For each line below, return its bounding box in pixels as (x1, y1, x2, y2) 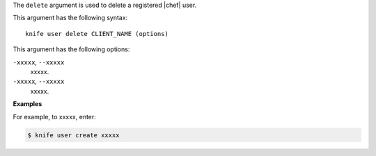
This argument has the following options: (13, 45, 130, 53)
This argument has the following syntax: (13, 14, 128, 22)
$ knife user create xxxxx (27, 131, 120, 139)
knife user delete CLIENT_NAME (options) (25, 30, 169, 37)
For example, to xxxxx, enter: (13, 112, 97, 121)
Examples (13, 100, 42, 108)
